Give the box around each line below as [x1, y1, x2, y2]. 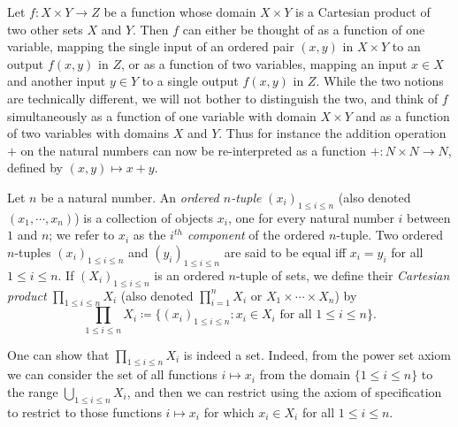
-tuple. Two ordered [336, 225, 444, 244]
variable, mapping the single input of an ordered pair [7, 37, 294, 56]
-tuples [14, 242, 51, 261]
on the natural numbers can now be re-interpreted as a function [20, 141, 366, 159]
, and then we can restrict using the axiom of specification [126, 383, 442, 401]
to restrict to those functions [7, 402, 162, 421]
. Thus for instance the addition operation [218, 124, 447, 142]
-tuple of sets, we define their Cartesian [235, 265, 450, 284]
